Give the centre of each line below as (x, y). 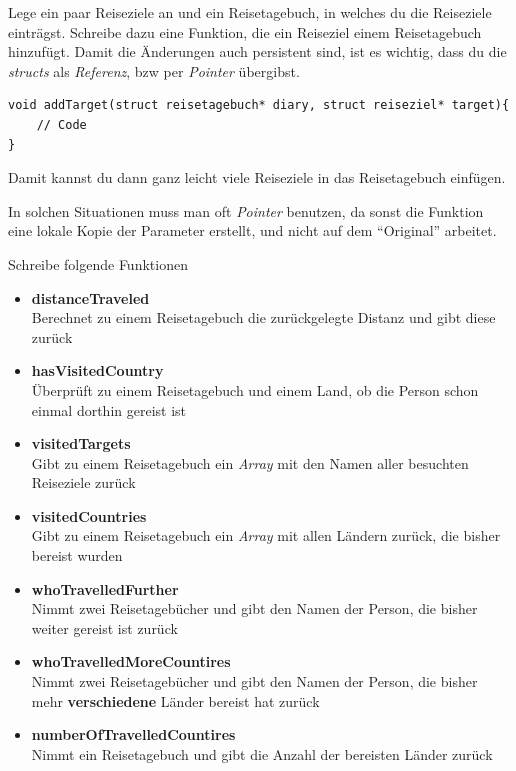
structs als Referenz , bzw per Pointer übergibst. (154, 70)
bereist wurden (77, 555)
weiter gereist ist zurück (104, 627)
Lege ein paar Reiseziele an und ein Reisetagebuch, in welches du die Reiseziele (250, 12)
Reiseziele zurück (83, 482)
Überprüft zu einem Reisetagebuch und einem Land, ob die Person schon (255, 389)
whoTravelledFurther (105, 588)
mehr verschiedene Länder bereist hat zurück (175, 700)
